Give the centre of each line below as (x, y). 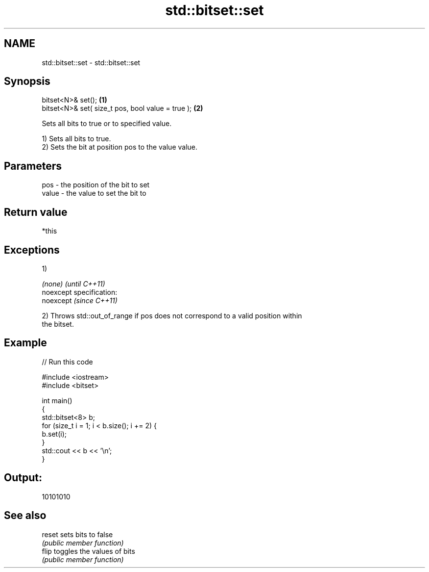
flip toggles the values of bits (88, 551)
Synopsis (27, 81)
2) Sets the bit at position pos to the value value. (120, 147)
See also (25, 516)
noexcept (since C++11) (80, 300)
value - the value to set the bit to (94, 193)
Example (25, 343)
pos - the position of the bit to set (96, 185)
